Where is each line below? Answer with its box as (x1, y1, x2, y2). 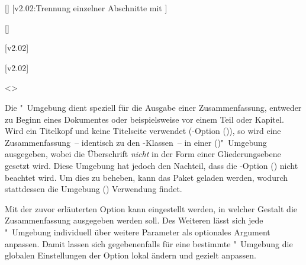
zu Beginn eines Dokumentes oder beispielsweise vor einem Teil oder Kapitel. (5, 113, 284, 125)
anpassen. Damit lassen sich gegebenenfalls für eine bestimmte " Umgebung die (5, 237, 293, 250)
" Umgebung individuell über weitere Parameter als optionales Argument (5, 225, 270, 238)
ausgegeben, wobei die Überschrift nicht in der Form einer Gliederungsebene (5, 148, 281, 160)
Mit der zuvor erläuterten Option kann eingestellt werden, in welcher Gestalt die (5, 202, 297, 215)
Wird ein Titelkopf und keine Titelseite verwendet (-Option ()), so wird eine (5, 124, 281, 137)
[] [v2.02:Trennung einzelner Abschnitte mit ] (5, 2, 168, 14)
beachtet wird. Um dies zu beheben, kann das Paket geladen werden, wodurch (5, 171, 288, 183)
